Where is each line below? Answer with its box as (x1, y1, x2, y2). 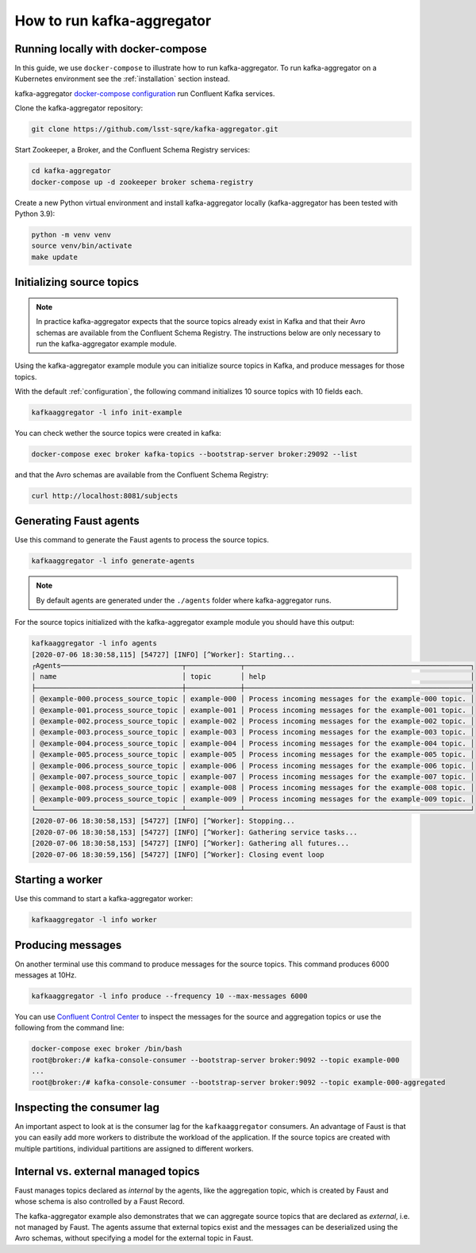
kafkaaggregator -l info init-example (31, 408, 182, 417)
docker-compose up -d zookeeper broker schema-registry (31, 177, 254, 187)
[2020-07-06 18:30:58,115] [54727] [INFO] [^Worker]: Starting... (31, 650, 295, 659)
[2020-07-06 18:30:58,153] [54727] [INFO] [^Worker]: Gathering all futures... (31, 839, 350, 848)
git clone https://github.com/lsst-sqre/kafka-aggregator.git (31, 125, 278, 134)
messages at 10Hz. (14, 970, 77, 980)
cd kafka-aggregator (31, 167, 111, 175)
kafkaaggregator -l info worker (31, 916, 158, 924)
